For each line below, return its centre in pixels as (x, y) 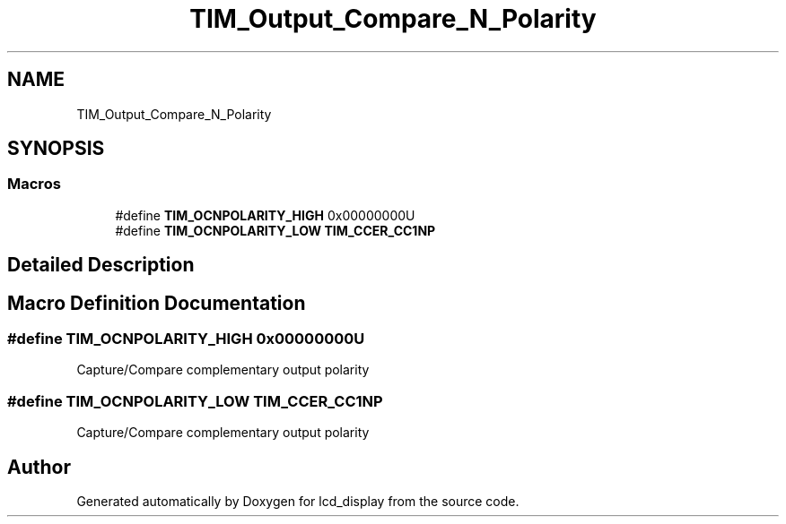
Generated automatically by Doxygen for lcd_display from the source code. (298, 502)
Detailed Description (101, 265)
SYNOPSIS (56, 149)
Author (39, 467)
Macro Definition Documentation (157, 303)
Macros (34, 184)
